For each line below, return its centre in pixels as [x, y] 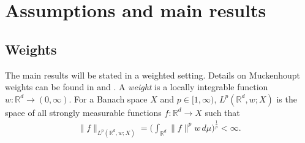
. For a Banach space [108, 99]
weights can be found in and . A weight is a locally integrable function [137, 87]
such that [222, 112]
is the [287, 99]
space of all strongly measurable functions [83, 112]
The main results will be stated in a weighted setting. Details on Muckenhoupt [153, 75]
